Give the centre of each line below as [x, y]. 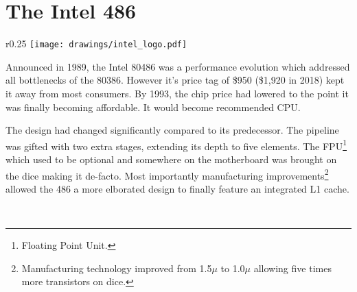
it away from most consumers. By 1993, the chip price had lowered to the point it [177, 93]
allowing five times [292, 268]
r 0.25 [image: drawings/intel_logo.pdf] [96, 44]
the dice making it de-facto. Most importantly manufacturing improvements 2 [167, 174]
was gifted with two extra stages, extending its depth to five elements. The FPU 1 [176, 145]
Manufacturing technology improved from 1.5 [117, 268]
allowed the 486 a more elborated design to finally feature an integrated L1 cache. [177, 188]
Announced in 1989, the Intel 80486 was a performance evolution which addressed [178, 66]
